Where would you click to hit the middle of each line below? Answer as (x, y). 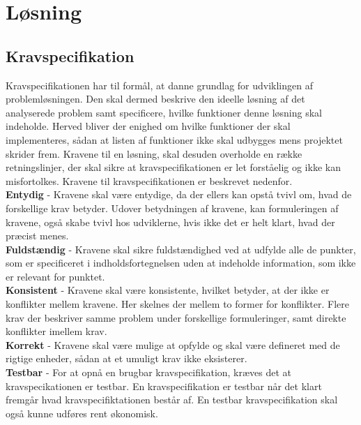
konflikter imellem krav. (56, 331)
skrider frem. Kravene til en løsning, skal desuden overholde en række (154, 153)
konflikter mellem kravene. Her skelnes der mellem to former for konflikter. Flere (177, 304)
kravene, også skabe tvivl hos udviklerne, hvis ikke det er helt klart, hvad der (170, 222)
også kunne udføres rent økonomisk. (82, 413)
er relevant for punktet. (55, 276)
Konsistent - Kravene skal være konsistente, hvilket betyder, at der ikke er (168, 290)
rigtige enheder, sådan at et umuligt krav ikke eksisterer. (126, 358)
